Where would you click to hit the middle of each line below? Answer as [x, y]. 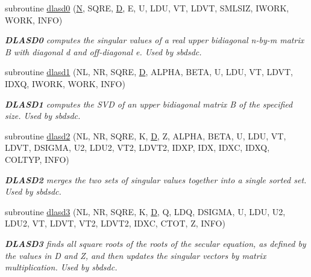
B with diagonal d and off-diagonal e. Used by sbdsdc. [103, 51]
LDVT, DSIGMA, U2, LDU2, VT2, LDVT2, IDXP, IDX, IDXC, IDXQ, [137, 148]
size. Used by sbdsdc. [43, 116]
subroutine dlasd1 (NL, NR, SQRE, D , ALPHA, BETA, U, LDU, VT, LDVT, [149, 72]
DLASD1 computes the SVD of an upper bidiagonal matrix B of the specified [149, 104]
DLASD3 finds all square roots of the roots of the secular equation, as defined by [155, 243]
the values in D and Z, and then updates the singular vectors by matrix [136, 255]
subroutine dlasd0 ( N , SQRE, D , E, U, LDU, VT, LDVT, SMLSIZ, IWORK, [147, 8]
